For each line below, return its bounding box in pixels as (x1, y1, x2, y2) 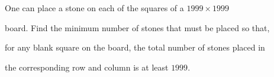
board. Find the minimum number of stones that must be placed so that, (5, 21, 270, 34)
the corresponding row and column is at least (5, 61, 169, 73)
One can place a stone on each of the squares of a (5, 2, 184, 14)
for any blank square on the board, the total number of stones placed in (5, 41, 265, 53)
